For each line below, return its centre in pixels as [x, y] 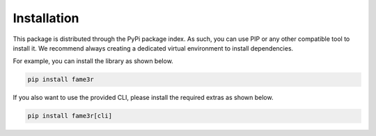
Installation [46, 18]
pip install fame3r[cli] [70, 116]
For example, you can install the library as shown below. [93, 61]
